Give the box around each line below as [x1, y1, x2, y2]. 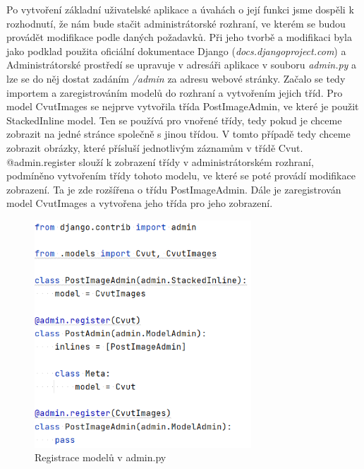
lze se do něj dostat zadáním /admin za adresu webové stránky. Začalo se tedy [6, 71, 346, 85]
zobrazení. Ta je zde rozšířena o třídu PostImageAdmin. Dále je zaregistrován [6, 182, 341, 196]
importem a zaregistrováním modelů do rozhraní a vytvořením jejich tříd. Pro [6, 85, 343, 100]
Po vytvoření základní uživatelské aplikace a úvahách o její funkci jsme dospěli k [6, 2, 354, 16]
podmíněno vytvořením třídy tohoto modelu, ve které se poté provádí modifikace [6, 168, 356, 183]
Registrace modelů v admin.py [35, 450, 166, 465]
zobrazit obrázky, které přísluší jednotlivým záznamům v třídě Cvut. [6, 140, 303, 155]
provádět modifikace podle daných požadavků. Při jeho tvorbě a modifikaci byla [6, 30, 352, 44]
